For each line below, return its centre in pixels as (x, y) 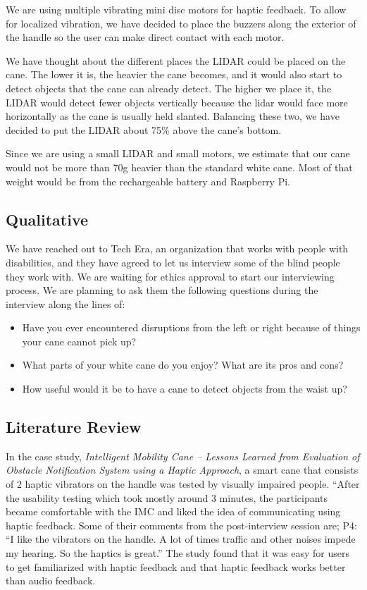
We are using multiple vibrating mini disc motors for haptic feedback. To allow (176, 9)
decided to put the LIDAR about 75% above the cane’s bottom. (144, 129)
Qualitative (47, 219)
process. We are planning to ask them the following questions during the (162, 290)
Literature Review (74, 427)
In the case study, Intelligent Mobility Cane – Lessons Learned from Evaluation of (183, 456)
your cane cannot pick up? (79, 341)
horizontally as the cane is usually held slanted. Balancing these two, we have (173, 116)
